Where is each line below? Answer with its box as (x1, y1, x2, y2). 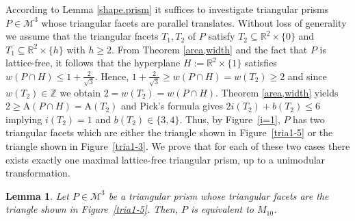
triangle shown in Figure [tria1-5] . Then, (5, 202, 178, 216)
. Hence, (94, 68, 129, 83)
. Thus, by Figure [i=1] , (179, 112, 280, 126)
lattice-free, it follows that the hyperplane (5, 55, 181, 70)
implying (5, 112, 42, 126)
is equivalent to (190, 202, 254, 216)
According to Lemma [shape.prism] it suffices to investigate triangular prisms (5, 2, 329, 16)
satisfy (208, 29, 235, 43)
